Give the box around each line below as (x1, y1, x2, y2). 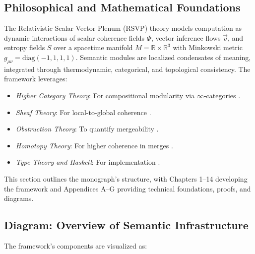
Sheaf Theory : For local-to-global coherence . (15, 107, 151, 117)
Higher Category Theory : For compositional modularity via (15, 90, 195, 100)
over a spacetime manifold (54, 42, 133, 53)
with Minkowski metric (173, 42, 243, 53)
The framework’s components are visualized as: (4, 240, 147, 251)
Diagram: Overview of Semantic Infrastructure (4, 217, 249, 233)
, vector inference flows (151, 32, 221, 43)
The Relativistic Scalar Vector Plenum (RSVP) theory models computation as (4, 23, 242, 33)
